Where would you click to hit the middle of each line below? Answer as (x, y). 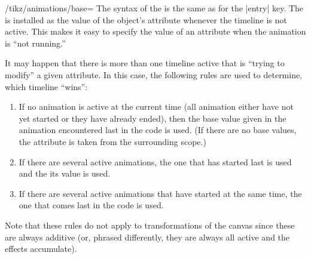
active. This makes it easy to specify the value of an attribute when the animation (155, 31)
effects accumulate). (41, 249)
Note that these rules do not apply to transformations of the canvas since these (150, 225)
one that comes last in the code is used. (91, 205)
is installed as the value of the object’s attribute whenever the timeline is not (146, 19)
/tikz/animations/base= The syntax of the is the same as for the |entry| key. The (154, 8)
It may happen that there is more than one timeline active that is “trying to (145, 63)
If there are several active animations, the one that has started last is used (155, 161)
